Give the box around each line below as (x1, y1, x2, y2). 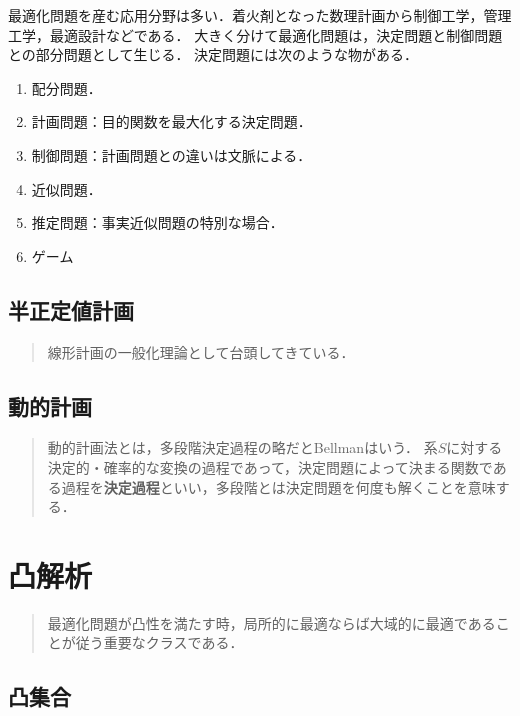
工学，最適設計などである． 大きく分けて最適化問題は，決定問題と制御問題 (8, 24, 503, 45)
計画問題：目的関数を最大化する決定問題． (31, 111, 312, 132)
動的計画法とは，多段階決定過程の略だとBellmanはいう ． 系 (47, 437, 438, 458)
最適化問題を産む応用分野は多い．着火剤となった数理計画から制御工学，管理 (8, 5, 512, 25)
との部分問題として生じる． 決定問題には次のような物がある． (8, 44, 419, 65)
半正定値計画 (8, 294, 134, 325)
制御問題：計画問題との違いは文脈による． (31, 144, 312, 165)
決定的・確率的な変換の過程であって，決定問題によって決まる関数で (47, 456, 493, 477)
